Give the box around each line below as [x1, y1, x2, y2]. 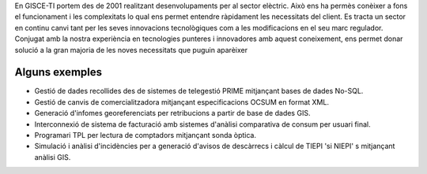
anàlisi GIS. [34, 152, 71, 161]
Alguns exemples [14, 65, 103, 79]
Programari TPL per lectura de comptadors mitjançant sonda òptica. [34, 131, 257, 140]
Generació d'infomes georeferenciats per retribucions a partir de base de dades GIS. [34, 109, 311, 118]
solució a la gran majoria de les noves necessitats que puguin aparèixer [14, 45, 248, 54]
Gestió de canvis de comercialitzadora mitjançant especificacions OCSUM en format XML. [34, 97, 330, 106]
